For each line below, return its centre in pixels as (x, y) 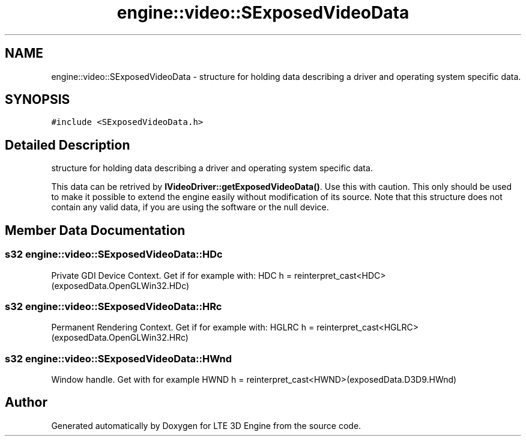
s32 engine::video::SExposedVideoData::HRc (113, 306)
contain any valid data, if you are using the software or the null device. (190, 207)
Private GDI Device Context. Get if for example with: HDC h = (172, 275)
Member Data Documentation (95, 230)
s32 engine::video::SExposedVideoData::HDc (114, 254)
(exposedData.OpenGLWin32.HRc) (120, 338)
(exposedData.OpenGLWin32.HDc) (120, 285)
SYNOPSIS (38, 100)
